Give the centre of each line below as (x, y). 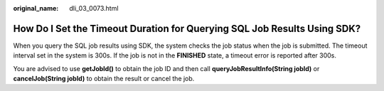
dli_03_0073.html (94, 8)
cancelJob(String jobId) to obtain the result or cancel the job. (104, 79)
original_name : (36, 8)
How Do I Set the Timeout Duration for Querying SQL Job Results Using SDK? (187, 28)
